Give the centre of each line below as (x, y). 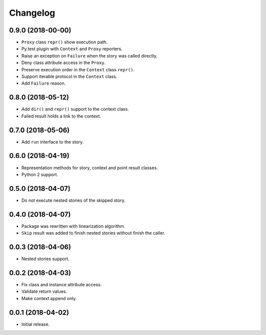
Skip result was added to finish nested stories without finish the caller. (93, 233)
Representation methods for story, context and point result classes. (90, 168)
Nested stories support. (46, 259)
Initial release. (35, 324)
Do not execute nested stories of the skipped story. (73, 200)
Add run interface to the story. (52, 142)
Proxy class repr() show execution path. (65, 42)
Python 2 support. (40, 174)
